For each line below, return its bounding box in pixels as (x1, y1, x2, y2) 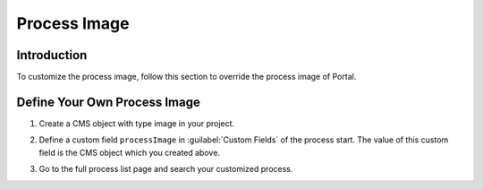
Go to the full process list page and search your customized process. (38, 164, 293, 175)
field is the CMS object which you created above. (38, 147, 221, 158)
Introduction (16, 47, 88, 63)
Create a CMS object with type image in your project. (38, 117, 235, 129)
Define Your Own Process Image (16, 94, 200, 109)
